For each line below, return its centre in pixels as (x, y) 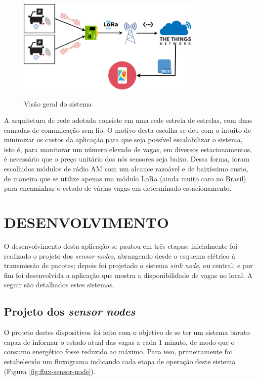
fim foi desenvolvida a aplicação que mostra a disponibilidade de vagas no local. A (128, 275)
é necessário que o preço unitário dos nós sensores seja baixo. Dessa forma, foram (127, 159)
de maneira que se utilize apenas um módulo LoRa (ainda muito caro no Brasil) (125, 178)
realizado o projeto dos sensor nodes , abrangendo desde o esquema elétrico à (120, 255)
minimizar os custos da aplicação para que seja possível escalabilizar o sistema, (123, 139)
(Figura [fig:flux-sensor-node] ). (50, 371)
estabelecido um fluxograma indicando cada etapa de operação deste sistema (120, 361)
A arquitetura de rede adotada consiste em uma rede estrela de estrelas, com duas (128, 120)
